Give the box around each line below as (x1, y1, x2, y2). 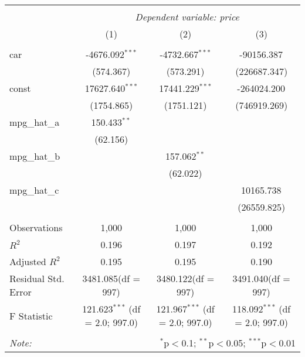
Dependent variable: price (135, 10, 239, 23)
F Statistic (9, 308, 53, 322)
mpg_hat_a (9, 115, 60, 129)
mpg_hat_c (9, 183, 59, 197)
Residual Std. (9, 272, 65, 285)
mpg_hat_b (9, 149, 60, 163)
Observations (9, 221, 63, 234)
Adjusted (9, 255, 46, 268)
